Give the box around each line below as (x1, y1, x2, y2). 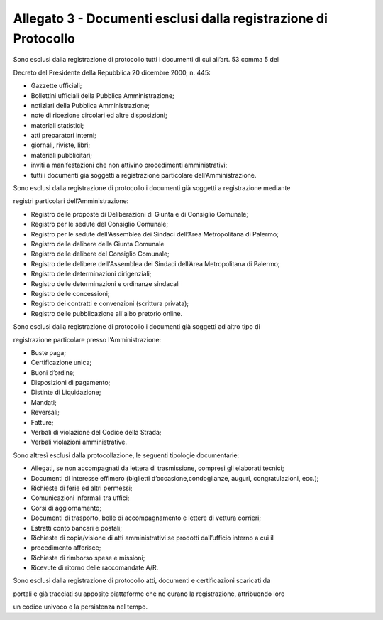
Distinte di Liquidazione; (30, 388, 101, 397)
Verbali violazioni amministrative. (30, 437, 128, 447)
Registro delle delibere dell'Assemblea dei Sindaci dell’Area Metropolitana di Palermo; (30, 259, 280, 268)
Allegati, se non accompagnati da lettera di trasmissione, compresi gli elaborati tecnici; (30, 464, 284, 472)
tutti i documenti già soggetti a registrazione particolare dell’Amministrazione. (30, 170, 257, 179)
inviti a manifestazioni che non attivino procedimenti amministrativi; (30, 161, 228, 170)
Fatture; (30, 418, 54, 426)
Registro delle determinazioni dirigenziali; (30, 270, 152, 278)
